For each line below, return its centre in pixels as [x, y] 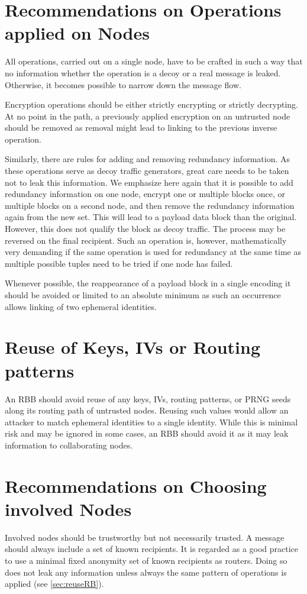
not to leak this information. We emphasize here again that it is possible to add [149, 182]
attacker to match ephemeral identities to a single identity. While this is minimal [151, 422]
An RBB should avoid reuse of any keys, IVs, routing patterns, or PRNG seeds [148, 398]
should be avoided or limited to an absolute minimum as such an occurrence [143, 295]
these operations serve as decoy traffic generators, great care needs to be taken [147, 171]
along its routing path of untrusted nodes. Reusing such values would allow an [147, 410]
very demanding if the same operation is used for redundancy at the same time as [153, 252]
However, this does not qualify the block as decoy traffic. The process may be [145, 229]
